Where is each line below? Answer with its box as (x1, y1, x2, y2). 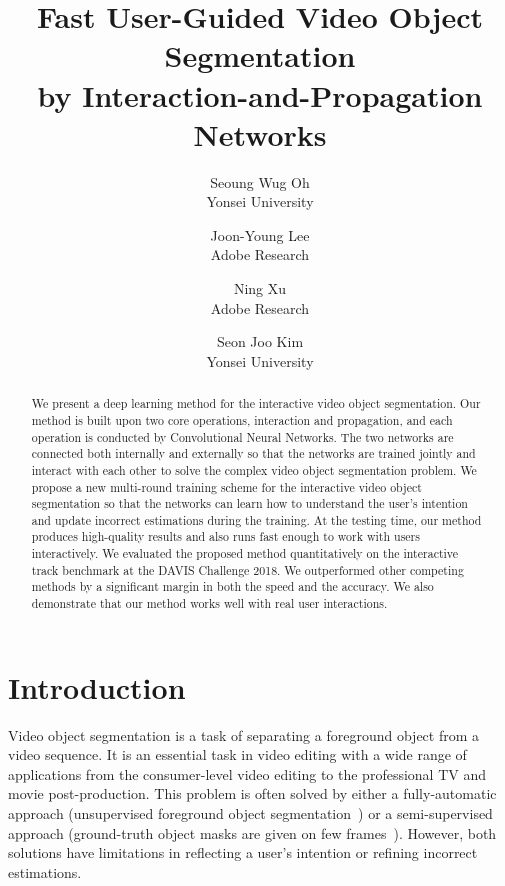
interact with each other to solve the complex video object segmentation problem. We (31, 461, 477, 478)
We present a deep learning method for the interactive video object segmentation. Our (31, 395, 481, 412)
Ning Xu (233, 278, 287, 299)
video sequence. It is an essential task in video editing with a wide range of (8, 744, 467, 765)
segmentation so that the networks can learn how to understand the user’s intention (31, 495, 468, 512)
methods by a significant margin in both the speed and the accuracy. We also (31, 578, 434, 595)
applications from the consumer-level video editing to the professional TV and (8, 763, 486, 784)
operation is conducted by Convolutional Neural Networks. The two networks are (31, 428, 454, 445)
